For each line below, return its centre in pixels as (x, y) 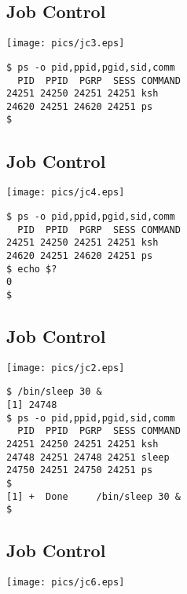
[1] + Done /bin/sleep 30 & (93, 496)
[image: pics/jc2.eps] (66, 368)
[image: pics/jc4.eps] (66, 193)
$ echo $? (32, 269)
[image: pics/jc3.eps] (66, 44)
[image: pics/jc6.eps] (66, 583)
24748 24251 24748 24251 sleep (88, 457)
